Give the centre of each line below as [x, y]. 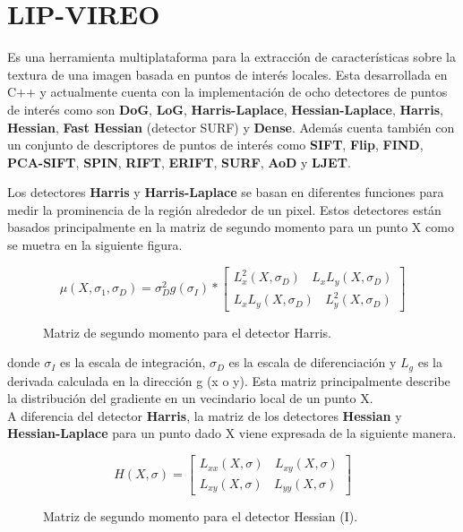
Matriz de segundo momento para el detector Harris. [187, 332]
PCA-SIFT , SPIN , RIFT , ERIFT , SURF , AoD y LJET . [179, 162]
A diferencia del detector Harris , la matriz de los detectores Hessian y [205, 415]
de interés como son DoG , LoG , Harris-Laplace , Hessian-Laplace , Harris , [225, 109]
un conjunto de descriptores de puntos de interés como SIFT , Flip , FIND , [215, 145]
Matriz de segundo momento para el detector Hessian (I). [201, 516]
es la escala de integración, [133, 362]
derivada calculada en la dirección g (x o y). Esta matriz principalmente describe [229, 380]
